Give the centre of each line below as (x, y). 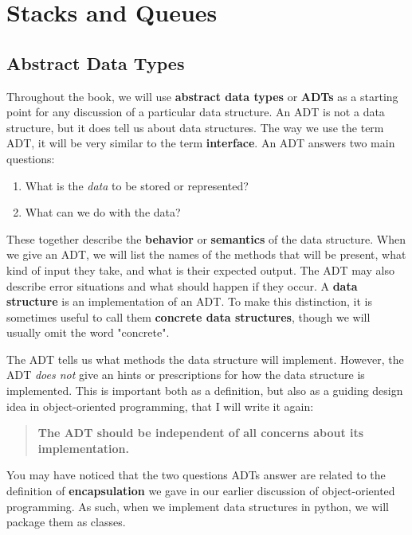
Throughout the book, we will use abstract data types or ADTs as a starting (202, 96)
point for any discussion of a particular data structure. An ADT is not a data (196, 112)
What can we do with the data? (103, 212)
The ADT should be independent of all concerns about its (201, 433)
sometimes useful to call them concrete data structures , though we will (188, 316)
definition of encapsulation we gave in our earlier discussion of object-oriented (201, 491)
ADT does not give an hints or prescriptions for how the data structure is (186, 375)
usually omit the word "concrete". (88, 332)
